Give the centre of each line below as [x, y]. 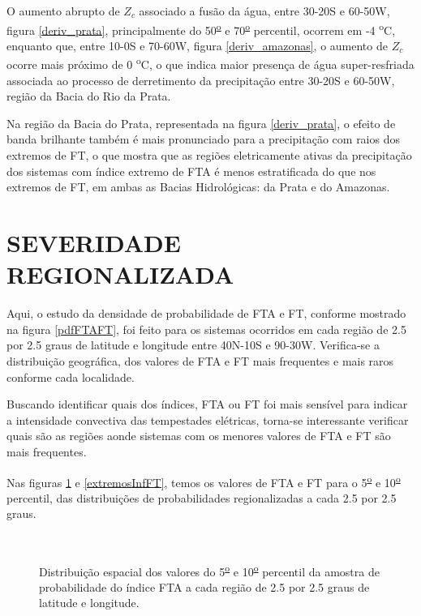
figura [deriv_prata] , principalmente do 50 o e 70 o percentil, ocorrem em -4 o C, [201, 28]
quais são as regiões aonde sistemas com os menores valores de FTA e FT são [199, 436]
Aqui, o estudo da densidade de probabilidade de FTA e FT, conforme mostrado [206, 313]
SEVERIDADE [94, 243]
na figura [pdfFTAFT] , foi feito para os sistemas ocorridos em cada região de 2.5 [206, 329]
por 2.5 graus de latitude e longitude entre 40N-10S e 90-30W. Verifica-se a [193, 345]
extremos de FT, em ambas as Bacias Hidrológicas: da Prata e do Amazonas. [198, 187]
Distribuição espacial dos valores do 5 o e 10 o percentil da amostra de [209, 570]
